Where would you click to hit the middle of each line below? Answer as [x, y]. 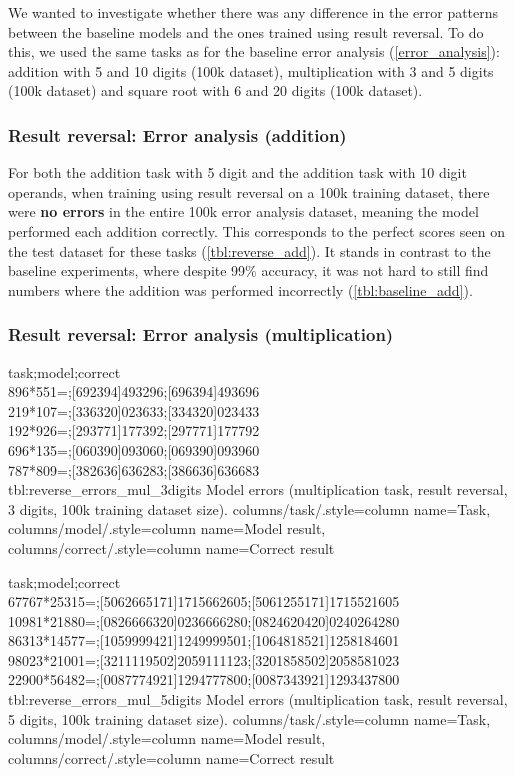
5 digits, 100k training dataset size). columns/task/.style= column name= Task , [249, 718]
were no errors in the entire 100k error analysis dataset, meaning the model [243, 211]
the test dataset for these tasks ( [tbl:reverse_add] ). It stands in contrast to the [249, 250]
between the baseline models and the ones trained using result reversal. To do [246, 31]
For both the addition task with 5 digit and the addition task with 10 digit [237, 172]
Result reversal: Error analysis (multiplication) [201, 334]
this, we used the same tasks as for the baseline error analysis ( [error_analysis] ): [254, 51]
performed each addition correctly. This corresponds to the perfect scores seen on [256, 230]
